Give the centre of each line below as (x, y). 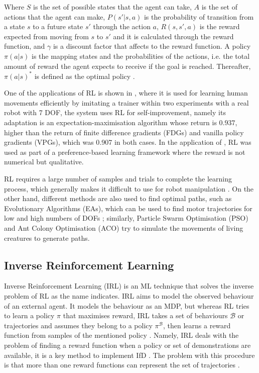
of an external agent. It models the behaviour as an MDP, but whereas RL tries (127, 305)
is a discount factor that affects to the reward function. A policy (152, 46)
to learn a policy (29, 315)
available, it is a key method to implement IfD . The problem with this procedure (129, 355)
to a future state (58, 26)
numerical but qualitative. (44, 162)
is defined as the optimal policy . (85, 76)
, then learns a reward (197, 325)
